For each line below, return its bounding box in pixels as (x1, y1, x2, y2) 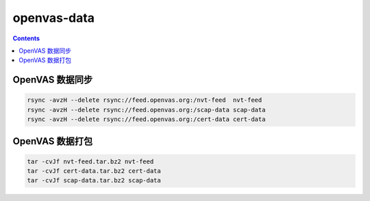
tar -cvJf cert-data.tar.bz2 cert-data (27, 167, 161, 175)
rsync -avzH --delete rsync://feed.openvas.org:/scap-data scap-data (27, 106, 266, 113)
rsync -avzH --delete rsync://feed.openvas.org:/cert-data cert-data (27, 116, 266, 123)
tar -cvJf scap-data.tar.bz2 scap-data (27, 176, 161, 185)
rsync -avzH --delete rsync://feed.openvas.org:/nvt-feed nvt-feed (27, 96, 262, 104)
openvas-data (12, 10, 95, 25)
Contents (12, 34, 40, 42)
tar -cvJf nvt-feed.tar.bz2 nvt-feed (27, 157, 154, 165)
